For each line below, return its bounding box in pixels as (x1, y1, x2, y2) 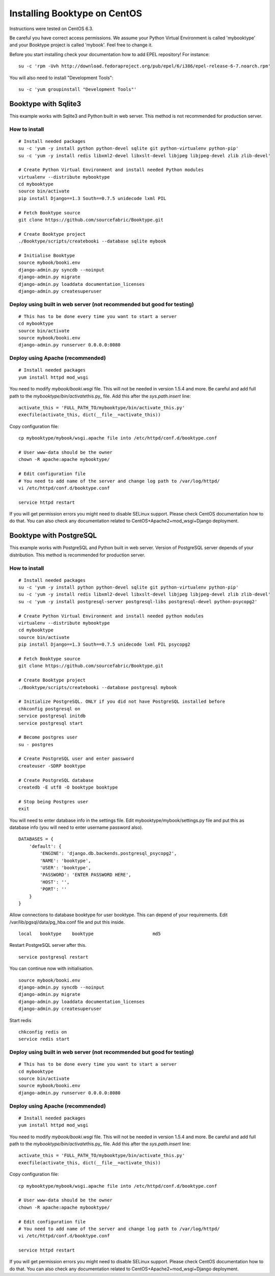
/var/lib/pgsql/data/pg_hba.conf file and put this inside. (9, 919, 125, 925)
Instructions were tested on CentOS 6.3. (9, 26, 94, 32)
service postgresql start (18, 720, 84, 726)
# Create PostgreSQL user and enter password (18, 756, 134, 762)
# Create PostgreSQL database (18, 777, 94, 783)
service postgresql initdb (18, 713, 86, 719)
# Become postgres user (18, 734, 78, 740)
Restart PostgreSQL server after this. (9, 942, 87, 948)
